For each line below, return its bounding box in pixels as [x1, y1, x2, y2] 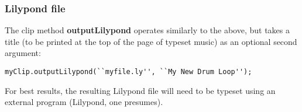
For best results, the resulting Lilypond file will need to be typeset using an [5, 84, 276, 96]
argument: [5, 47, 41, 59]
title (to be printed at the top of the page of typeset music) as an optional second [5, 35, 297, 47]
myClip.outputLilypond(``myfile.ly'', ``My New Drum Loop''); [5, 68, 252, 76]
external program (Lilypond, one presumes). [5, 96, 163, 108]
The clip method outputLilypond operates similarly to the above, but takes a [5, 24, 290, 36]
